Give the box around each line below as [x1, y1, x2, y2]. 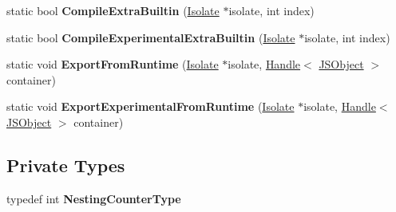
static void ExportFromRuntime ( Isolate [6, 56, 219, 73]
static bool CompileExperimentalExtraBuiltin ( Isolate [6, 29, 295, 45]
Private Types [6, 152, 125, 177]
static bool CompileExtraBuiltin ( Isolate [6, 2, 220, 18]
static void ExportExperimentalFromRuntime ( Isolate [6, 98, 295, 115]
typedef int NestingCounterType [6, 190, 181, 206]
